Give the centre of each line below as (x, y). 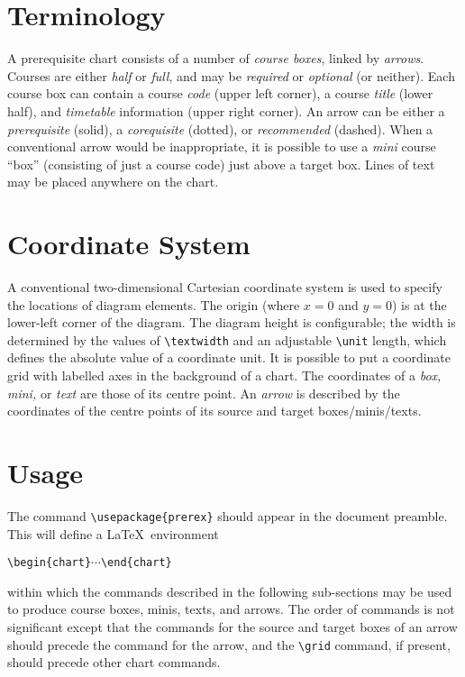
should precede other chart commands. (114, 662)
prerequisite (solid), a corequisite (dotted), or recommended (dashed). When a (220, 128)
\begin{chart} (50, 563)
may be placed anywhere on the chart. (113, 182)
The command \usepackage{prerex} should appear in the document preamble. (228, 515)
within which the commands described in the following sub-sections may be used (230, 591)
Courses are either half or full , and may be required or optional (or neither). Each (231, 75)
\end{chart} (136, 563)
